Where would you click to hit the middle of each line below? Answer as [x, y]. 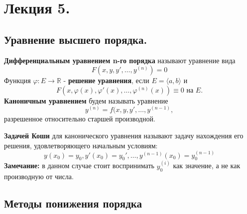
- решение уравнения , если [106, 80]
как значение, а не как [207, 165]
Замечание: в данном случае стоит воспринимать [79, 165]
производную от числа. [39, 176]
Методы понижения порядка [73, 203]
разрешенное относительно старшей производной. [80, 119]
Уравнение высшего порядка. [76, 39]
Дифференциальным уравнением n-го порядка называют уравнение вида [120, 60]
